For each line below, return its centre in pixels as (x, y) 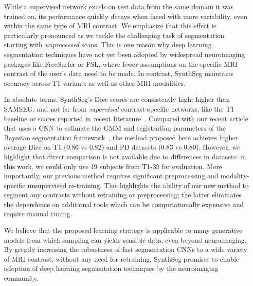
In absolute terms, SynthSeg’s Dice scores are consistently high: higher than (117, 99)
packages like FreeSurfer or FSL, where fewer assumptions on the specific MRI (121, 64)
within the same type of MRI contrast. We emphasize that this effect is (110, 26)
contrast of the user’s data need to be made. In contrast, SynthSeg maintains (119, 73)
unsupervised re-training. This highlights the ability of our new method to (138, 185)
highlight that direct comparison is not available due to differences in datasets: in (125, 156)
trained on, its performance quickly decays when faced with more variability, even (126, 16)
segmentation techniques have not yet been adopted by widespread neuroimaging (125, 54)
